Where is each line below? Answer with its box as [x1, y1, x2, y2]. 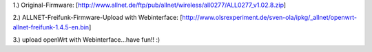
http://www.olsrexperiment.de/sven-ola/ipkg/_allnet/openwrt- [182, 14, 358, 22]
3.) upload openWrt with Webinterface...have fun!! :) [12, 36, 161, 44]
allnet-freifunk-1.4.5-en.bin [12, 23, 90, 31]
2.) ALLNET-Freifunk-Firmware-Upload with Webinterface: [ [12, 14, 183, 22]
